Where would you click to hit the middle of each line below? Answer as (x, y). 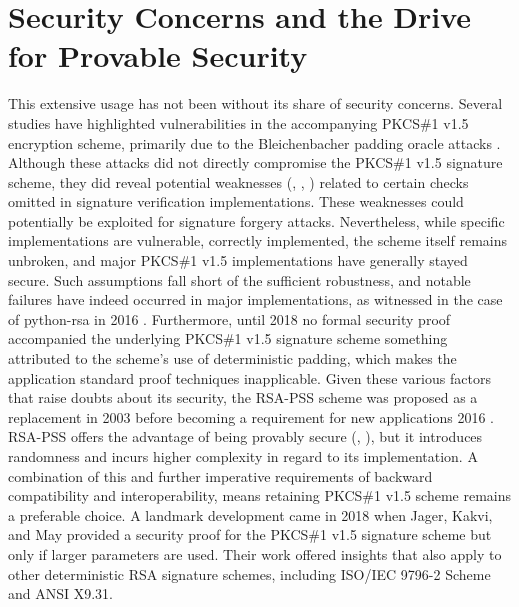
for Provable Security (158, 55)
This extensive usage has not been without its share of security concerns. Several (255, 103)
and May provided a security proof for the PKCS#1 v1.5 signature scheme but (250, 534)
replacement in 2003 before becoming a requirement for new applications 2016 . (251, 416)
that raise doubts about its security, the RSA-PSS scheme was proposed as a (243, 397)
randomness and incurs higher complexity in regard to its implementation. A (243, 456)
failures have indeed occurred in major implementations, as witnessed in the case (255, 299)
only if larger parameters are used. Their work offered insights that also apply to (255, 553)
